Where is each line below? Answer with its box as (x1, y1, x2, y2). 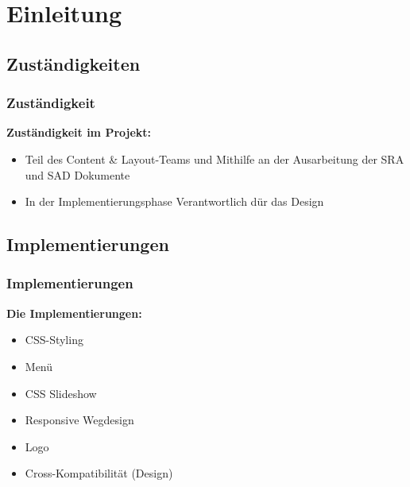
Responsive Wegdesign (25, 412, 134, 428)
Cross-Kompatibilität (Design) (25, 465, 173, 481)
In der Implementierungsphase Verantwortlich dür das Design (25, 193, 324, 210)
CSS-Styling (25, 331, 83, 348)
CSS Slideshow (25, 385, 97, 401)
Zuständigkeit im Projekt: (6, 124, 152, 141)
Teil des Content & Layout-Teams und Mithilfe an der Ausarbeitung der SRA (25, 150, 404, 167)
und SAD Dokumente (25, 166, 130, 183)
